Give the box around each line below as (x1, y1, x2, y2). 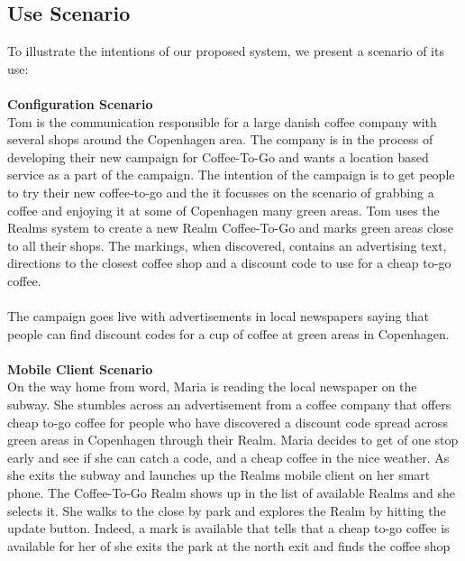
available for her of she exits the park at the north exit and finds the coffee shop (7, 536, 451, 555)
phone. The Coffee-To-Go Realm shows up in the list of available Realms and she (7, 483, 456, 502)
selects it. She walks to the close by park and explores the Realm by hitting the (7, 501, 446, 520)
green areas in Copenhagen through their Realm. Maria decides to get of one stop (7, 430, 459, 449)
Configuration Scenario (7, 94, 153, 113)
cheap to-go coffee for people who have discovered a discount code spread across (7, 412, 448, 431)
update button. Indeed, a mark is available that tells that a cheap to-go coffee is (7, 519, 450, 538)
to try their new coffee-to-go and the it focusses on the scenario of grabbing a (7, 182, 434, 201)
